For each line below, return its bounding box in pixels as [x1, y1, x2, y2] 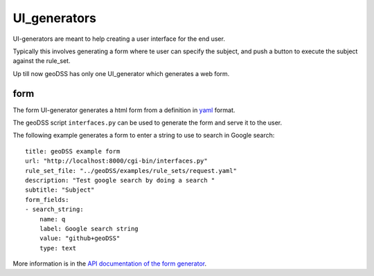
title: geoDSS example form [25, 147, 121, 155]
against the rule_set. [12, 57, 71, 65]
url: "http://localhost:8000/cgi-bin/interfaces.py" [25, 157, 208, 165]
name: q [39, 215, 66, 223]
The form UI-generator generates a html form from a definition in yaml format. [12, 106, 235, 114]
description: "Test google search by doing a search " [25, 176, 215, 184]
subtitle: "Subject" [25, 186, 95, 194]
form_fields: [25, 196, 69, 203]
